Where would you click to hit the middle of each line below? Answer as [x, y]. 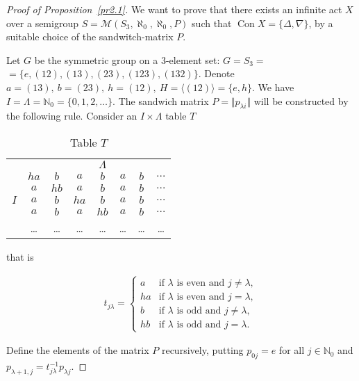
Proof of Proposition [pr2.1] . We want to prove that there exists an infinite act [174, 9]
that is [20, 256]
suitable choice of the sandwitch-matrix [90, 37]
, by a [321, 23]
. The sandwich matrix [161, 100]
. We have [273, 87]
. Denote [216, 73]
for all [292, 350]
